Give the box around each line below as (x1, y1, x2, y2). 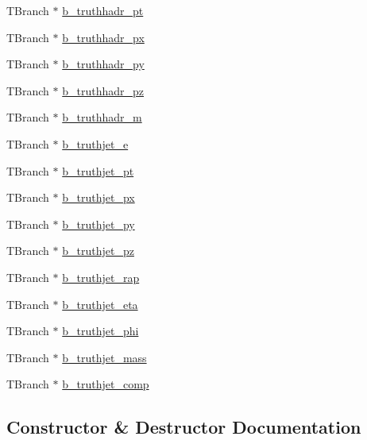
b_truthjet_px (62, 189, 135, 206)
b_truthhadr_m (62, 109, 142, 125)
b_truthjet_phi (62, 322, 139, 339)
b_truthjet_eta (62, 295, 138, 312)
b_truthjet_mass (62, 349, 147, 365)
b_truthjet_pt (62, 162, 134, 179)
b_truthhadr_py (62, 56, 145, 72)
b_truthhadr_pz (62, 82, 145, 98)
